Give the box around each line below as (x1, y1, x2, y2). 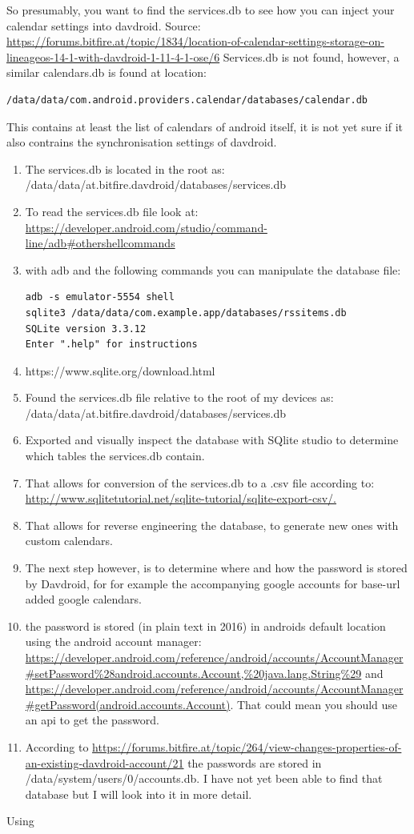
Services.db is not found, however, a (223, 48, 400, 65)
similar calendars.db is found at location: (6, 64, 207, 81)
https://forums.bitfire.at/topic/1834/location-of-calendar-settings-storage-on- (6, 33, 384, 50)
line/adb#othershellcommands (25, 235, 175, 251)
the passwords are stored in (187, 754, 322, 771)
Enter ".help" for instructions (25, 339, 198, 351)
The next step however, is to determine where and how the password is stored (25, 559, 408, 576)
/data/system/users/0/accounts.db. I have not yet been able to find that (25, 770, 383, 787)
